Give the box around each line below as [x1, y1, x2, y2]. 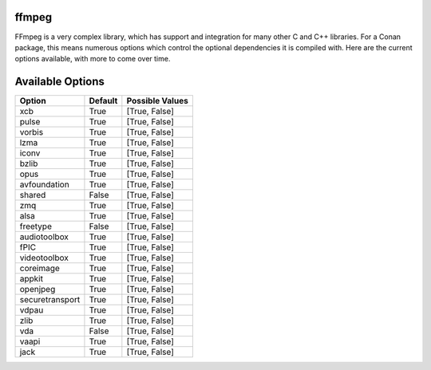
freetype [19, 221, 52, 232]
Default [89, 96, 118, 107]
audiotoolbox [19, 231, 69, 242]
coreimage [19, 263, 60, 274]
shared [19, 190, 46, 201]
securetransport [19, 294, 81, 305]
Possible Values [126, 96, 189, 107]
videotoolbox [19, 252, 69, 263]
